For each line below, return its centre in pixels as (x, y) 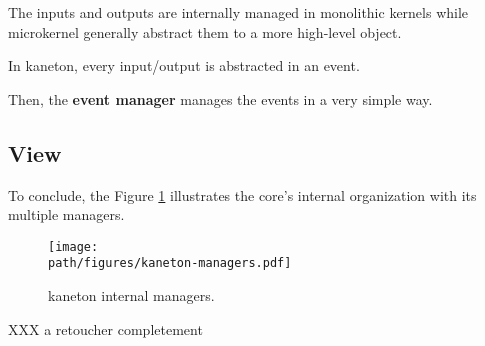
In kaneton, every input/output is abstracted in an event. (184, 65)
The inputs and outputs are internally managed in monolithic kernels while (238, 12)
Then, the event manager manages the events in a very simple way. (220, 98)
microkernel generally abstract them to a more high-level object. (205, 31)
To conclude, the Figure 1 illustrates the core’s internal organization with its (242, 194)
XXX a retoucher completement (105, 328)
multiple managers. (66, 214)
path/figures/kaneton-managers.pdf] (170, 263)
